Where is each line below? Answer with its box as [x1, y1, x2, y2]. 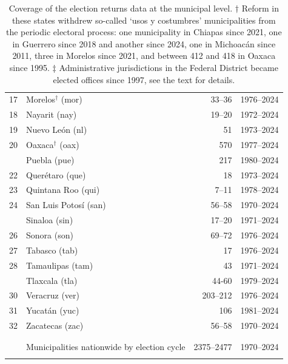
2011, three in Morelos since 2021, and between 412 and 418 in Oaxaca [12, 49, 276, 62]
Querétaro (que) [26, 168, 86, 181]
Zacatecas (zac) [26, 319, 84, 332]
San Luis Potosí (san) [26, 198, 106, 211]
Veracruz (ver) [26, 289, 80, 302]
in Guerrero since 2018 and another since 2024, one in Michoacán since [12, 37, 276, 50]
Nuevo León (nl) [26, 123, 87, 136]
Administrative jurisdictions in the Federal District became [59, 61, 278, 73]
